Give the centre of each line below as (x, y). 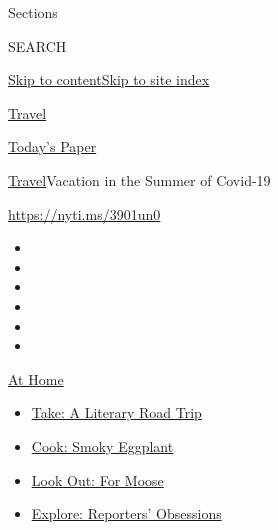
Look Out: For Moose (97, 479)
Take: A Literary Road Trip (116, 412)
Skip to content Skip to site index (109, 79)
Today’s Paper (52, 146)
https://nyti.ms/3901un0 (84, 213)
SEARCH (37, 45)
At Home (36, 378)
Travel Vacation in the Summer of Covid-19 (139, 179)
